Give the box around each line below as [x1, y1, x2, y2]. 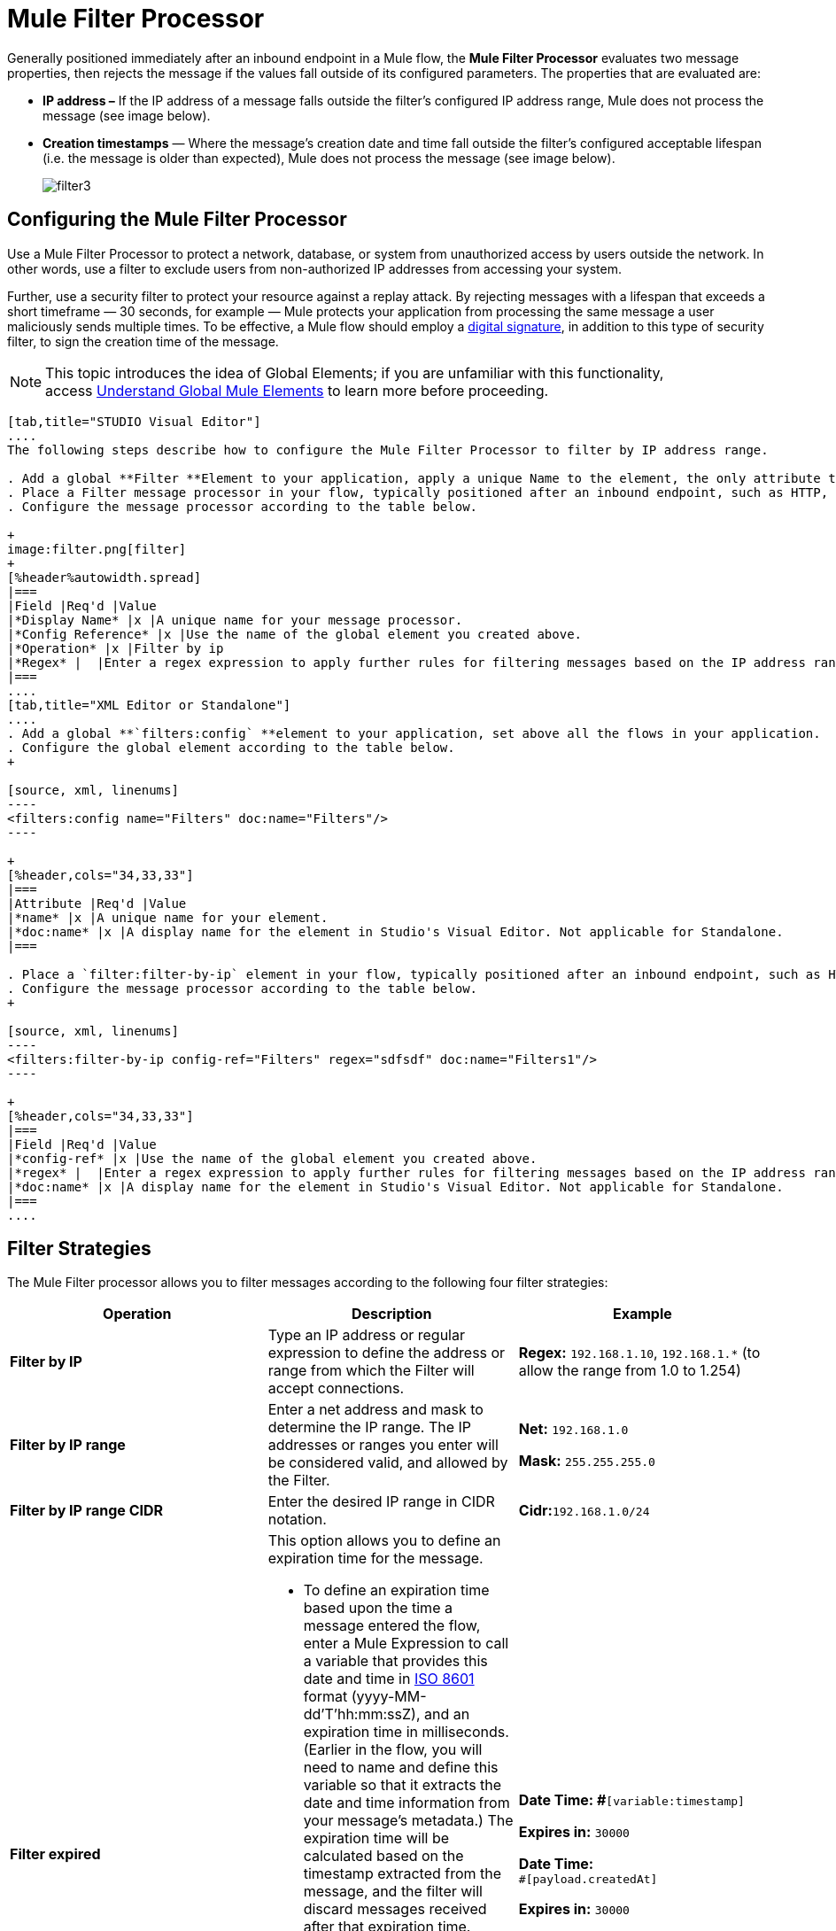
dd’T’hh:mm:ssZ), [303, 1705, 421, 1724]
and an [424, 1705, 470, 1724]
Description [352, 1305, 432, 1323]
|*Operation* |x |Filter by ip [7, 640, 224, 655]
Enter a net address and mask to [267, 1400, 484, 1419]
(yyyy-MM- [351, 1687, 427, 1706]
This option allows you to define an [267, 1532, 501, 1550]
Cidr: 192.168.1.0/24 [518, 1501, 650, 1520]
